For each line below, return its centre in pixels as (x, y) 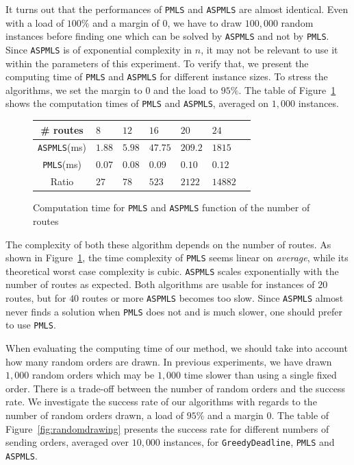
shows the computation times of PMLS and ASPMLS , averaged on (137, 103)
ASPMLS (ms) (62, 147)
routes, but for (36, 298)
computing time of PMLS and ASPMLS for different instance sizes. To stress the (167, 76)
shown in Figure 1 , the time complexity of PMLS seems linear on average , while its (177, 258)
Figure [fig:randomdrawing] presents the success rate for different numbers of (167, 428)
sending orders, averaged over (67, 442)
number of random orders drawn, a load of (95, 415)
